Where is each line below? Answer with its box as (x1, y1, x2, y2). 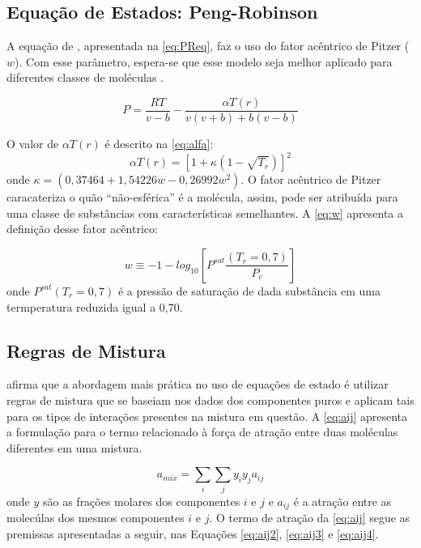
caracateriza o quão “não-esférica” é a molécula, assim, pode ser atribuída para (6, 189, 398, 206)
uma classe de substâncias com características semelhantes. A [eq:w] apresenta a (6, 204, 404, 221)
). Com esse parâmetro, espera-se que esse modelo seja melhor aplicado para (15, 53, 393, 70)
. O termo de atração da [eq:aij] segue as (209, 509, 410, 526)
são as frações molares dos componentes (42, 492, 240, 509)
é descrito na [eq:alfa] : (104, 135, 214, 152)
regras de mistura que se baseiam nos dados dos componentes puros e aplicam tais (6, 391, 415, 408)
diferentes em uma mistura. (6, 439, 142, 456)
